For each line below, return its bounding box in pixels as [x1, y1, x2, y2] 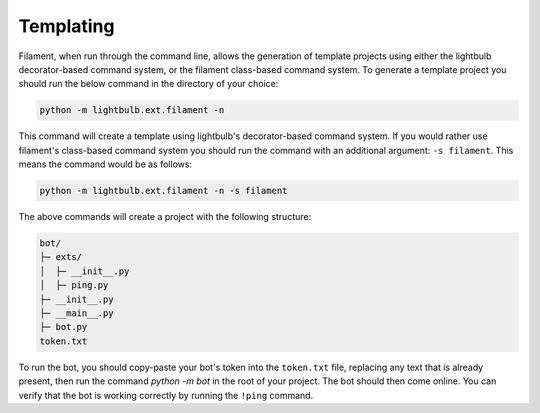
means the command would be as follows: [18, 158, 193, 170]
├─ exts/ [39, 251, 83, 263]
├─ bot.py [39, 321, 88, 333]
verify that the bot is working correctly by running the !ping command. [18, 389, 314, 401]
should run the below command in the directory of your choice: [18, 78, 279, 90]
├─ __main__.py [39, 307, 114, 319]
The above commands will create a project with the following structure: [18, 211, 312, 223]
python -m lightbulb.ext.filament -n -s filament [39, 185, 288, 197]
